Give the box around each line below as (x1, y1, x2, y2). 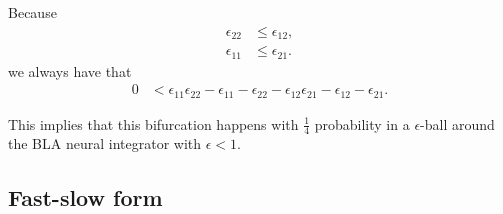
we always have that (8, 60, 132, 81)
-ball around (420, 113, 495, 134)
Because (8, 2, 57, 22)
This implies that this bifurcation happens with (8, 113, 299, 134)
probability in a (314, 113, 410, 134)
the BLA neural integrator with (8, 133, 202, 154)
